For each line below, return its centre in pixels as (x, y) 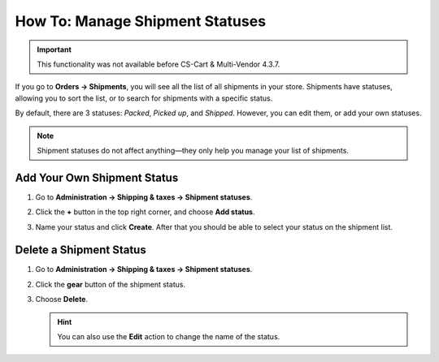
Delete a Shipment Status (80, 250)
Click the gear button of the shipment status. (111, 284)
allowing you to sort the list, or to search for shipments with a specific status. (144, 98)
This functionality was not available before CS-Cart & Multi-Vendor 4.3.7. (159, 64)
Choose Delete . (62, 300)
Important (54, 50)
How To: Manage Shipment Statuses (141, 21)
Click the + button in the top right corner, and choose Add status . (145, 212)
